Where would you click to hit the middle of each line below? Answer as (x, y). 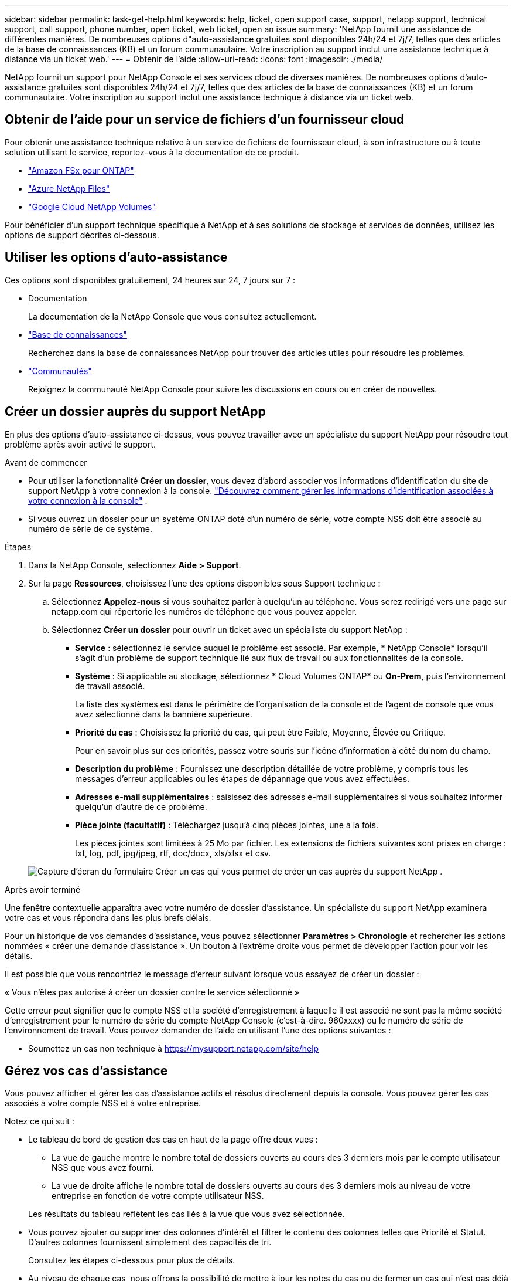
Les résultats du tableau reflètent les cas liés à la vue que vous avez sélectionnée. (187, 1214)
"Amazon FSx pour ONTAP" (81, 170)
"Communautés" (60, 371)
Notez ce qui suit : (40, 1121)
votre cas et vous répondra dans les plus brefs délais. (108, 917)
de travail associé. (110, 686)
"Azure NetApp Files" (69, 188)
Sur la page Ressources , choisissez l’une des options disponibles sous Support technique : (204, 583)
